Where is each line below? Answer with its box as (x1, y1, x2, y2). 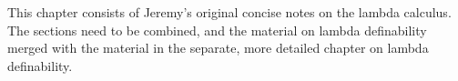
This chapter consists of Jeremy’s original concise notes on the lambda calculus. (7, 3, 452, 21)
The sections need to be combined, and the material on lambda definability (7, 20, 427, 39)
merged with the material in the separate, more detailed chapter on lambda (7, 38, 429, 57)
